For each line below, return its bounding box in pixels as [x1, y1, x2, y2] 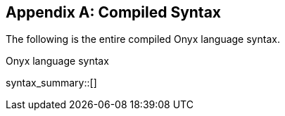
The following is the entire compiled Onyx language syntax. [6, 33, 280, 46]
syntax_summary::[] [6, 77, 97, 89]
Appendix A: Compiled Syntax [6, 4, 222, 21]
